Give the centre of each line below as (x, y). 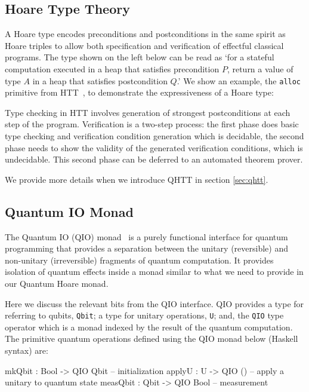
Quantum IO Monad (69, 211)
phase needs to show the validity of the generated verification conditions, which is (154, 147)
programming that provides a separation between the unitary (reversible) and (146, 248)
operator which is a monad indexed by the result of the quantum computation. (149, 327)
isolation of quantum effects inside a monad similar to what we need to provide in (154, 272)
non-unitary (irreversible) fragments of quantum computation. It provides (139, 260)
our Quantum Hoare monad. (57, 283)
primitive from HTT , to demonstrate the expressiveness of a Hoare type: (139, 92)
